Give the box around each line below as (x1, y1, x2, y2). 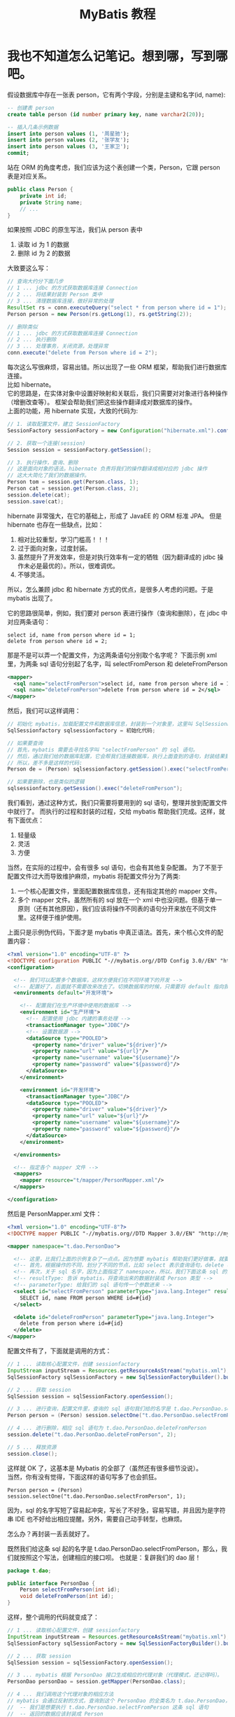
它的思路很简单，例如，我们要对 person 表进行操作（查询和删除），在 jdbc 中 (7, 609, 228, 617)
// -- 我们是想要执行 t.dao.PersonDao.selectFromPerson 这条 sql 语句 (7, 1704, 209, 1711)
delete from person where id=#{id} (20, 1320, 124, 1328)
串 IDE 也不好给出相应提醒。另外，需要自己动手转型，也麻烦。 (7, 1515, 187, 1523)
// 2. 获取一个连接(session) (7, 439, 86, 447)
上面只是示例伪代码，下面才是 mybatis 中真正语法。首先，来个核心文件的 (7, 928, 218, 937)
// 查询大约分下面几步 (7, 278, 64, 285)
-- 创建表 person (7, 104, 55, 111)
